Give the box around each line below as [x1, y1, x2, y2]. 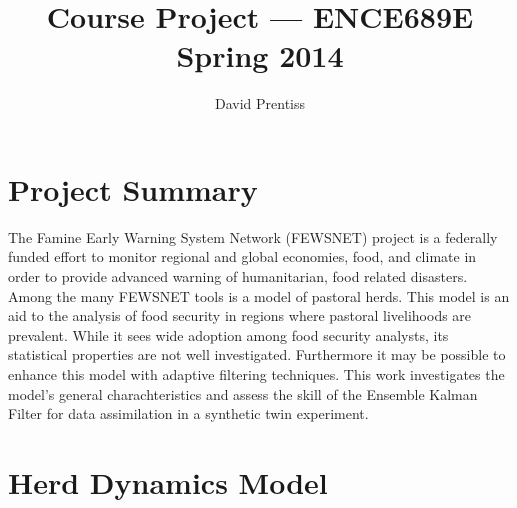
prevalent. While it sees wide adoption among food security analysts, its [8, 324, 449, 345]
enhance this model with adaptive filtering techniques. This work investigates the [8, 364, 505, 384]
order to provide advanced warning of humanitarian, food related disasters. [8, 266, 468, 287]
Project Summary [8, 168, 258, 209]
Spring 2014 [176, 35, 344, 76]
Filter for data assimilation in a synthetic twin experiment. [8, 403, 369, 424]
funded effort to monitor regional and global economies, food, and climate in [8, 246, 477, 267]
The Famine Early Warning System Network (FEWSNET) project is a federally [8, 226, 498, 247]
